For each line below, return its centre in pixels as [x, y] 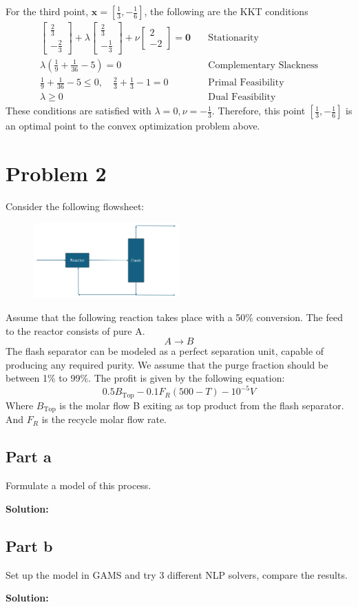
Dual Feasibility [242, 97]
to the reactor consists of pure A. [75, 330]
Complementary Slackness [263, 65]
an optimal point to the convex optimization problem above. [133, 126]
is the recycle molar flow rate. [104, 419]
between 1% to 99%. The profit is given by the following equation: [145, 378]
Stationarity [233, 38]
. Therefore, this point [259, 111]
